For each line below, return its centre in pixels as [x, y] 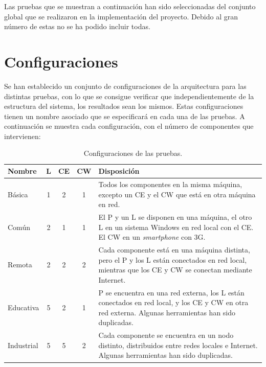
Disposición [119, 171]
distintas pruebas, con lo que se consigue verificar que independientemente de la [129, 96]
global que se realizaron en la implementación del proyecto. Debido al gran [121, 16]
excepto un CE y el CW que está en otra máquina [177, 194]
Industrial [23, 345]
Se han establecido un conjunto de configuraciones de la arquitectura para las [125, 86]
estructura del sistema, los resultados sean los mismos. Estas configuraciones [124, 106]
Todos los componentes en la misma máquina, [170, 184]
